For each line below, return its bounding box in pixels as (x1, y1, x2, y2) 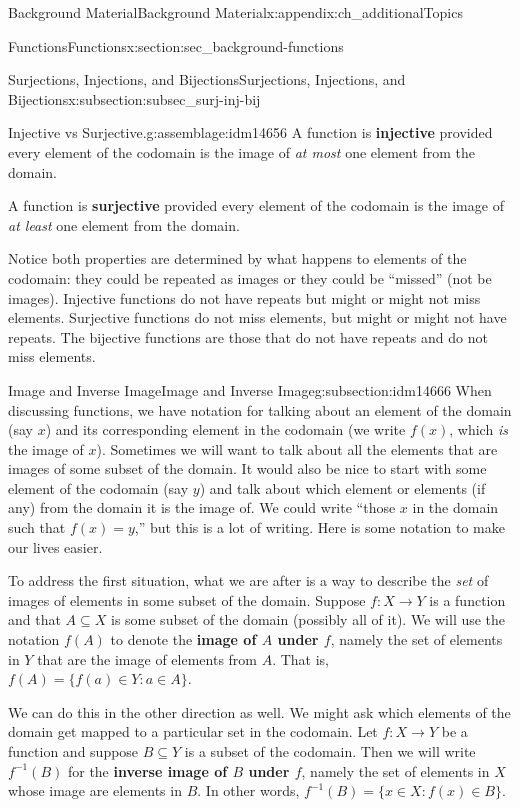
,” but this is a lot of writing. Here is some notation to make (134, 517, 505, 538)
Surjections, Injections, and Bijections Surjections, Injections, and (8, 69, 406, 90)
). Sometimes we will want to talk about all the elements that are (96, 438, 498, 459)
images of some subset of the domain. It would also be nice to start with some (8, 458, 487, 479)
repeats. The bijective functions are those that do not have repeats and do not (8, 326, 488, 347)
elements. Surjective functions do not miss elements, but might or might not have (8, 307, 507, 328)
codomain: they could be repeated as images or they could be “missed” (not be (8, 267, 492, 288)
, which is (449, 419, 508, 440)
